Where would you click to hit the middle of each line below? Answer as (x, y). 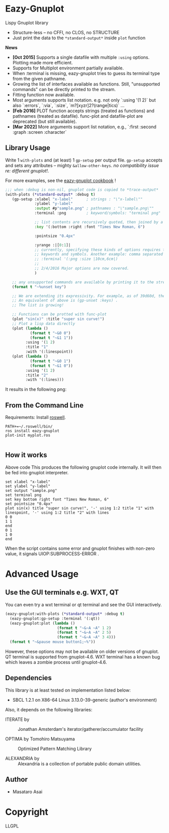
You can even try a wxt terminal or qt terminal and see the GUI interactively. (83, 605)
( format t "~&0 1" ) (50, 361)
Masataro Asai (27, 792)
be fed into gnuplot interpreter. (37, 472)
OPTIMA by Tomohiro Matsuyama (40, 739)
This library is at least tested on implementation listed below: (68, 690)
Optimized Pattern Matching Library (55, 748)
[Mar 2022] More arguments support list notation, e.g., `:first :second (84, 127)
